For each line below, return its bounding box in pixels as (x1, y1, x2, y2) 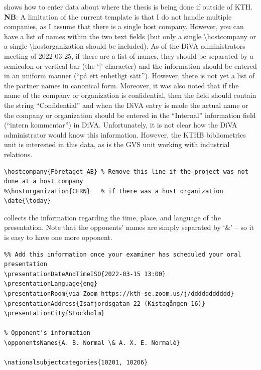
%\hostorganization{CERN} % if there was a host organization (4, 187, 223, 195)
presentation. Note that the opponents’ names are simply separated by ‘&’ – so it (4, 222, 254, 232)
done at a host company (4, 178, 83, 185)
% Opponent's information (4, 329, 90, 337)
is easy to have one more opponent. (4, 232, 112, 242)
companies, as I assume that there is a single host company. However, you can (4, 21, 244, 32)
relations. (4, 149, 33, 159)
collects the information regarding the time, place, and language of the (4, 212, 221, 222)
